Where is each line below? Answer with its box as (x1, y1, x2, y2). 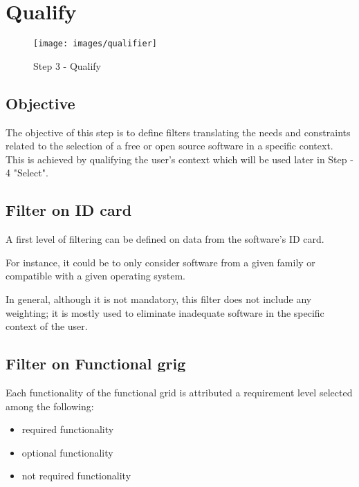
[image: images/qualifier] (33, 39, 157, 49)
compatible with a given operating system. (6, 268, 185, 283)
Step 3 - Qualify (33, 58, 102, 73)
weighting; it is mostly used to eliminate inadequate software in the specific (6, 305, 324, 320)
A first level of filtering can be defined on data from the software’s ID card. (6, 232, 324, 246)
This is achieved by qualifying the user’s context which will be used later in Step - (6, 151, 353, 166)
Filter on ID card (6, 199, 132, 221)
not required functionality (21, 468, 131, 483)
